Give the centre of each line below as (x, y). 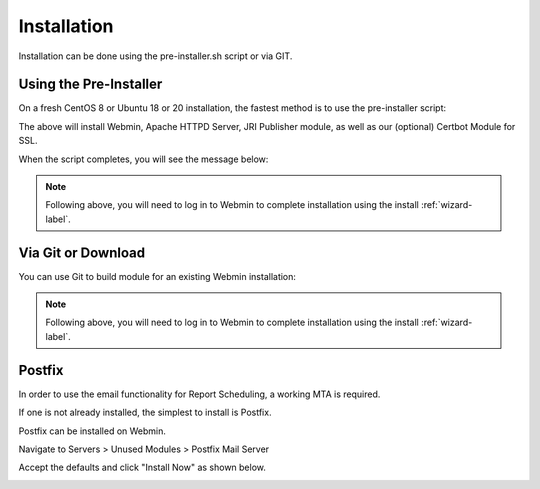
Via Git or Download (81, 252)
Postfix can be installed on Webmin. (92, 431)
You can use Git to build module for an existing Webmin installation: (157, 276)
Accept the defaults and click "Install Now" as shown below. (142, 467)
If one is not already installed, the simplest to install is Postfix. (145, 412)
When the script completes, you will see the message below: (143, 159)
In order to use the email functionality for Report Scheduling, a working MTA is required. (199, 394)
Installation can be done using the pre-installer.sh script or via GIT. (155, 56)
